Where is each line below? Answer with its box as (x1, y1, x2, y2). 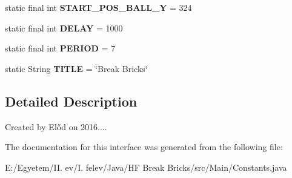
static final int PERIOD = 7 (5, 42, 116, 54)
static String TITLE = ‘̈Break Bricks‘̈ (5, 62, 148, 74)
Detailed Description (5, 91, 138, 110)
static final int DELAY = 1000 (5, 21, 123, 34)
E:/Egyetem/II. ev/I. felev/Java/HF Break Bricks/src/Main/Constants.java (5, 160, 287, 173)
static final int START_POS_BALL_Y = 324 (5, 1, 192, 13)
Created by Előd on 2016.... (5, 120, 107, 133)
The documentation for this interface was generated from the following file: (5, 140, 283, 153)
